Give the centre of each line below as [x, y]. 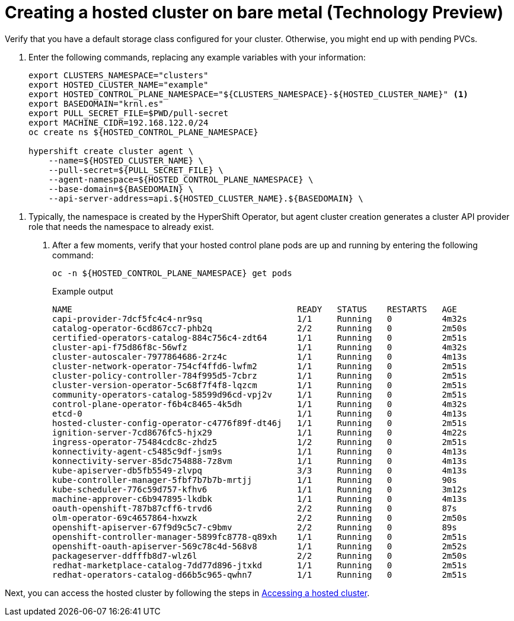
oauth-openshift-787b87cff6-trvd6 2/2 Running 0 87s [255, 508]
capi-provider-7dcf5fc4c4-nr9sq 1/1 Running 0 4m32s [260, 318]
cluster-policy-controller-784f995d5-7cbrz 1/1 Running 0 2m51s [260, 375]
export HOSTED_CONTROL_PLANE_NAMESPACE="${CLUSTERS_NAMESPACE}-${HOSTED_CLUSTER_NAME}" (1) [248, 94]
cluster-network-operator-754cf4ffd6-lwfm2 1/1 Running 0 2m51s [260, 366]
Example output [83, 291]
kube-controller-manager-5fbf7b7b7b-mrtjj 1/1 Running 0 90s [255, 480]
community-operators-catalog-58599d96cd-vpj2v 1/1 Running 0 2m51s [260, 394]
